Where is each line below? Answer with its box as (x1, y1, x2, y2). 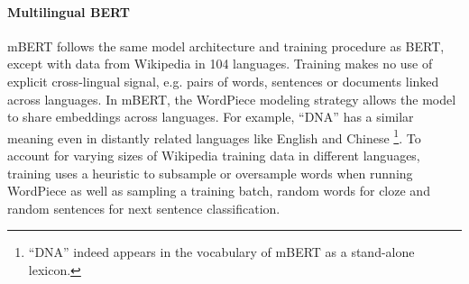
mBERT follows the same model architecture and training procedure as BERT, (7, 36, 445, 55)
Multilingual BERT (7, 2, 130, 21)
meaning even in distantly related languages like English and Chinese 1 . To (7, 125, 421, 147)
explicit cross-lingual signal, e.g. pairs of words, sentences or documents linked (7, 71, 439, 90)
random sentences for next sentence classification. (7, 198, 280, 217)
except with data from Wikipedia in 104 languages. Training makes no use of (7, 54, 433, 73)
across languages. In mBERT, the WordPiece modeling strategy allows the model (7, 89, 456, 108)
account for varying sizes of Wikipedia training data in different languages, (7, 146, 420, 165)
